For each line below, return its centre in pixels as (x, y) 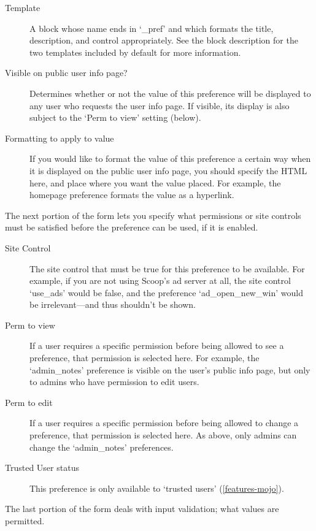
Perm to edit (29, 402)
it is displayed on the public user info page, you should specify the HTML (168, 170)
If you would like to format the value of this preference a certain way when (170, 159)
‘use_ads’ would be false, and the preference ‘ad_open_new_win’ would (166, 292)
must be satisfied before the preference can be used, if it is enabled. (132, 227)
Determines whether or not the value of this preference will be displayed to (170, 93)
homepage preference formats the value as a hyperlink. (132, 195)
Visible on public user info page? (66, 73)
